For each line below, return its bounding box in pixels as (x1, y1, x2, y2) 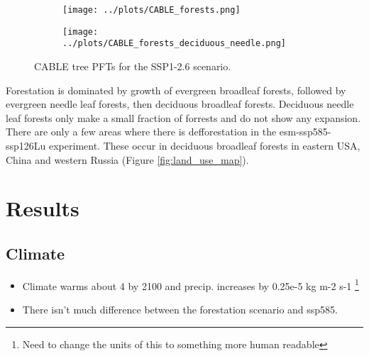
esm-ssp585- (279, 124, 331, 139)
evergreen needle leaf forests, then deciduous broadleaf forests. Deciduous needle (6, 96, 354, 111)
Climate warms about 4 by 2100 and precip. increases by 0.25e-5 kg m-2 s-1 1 (22, 276, 359, 293)
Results (6, 194, 79, 223)
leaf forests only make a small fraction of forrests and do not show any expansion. (6, 110, 361, 125)
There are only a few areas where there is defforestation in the (6, 124, 277, 139)
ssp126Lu (6, 138, 46, 152)
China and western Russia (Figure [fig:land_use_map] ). (6, 152, 249, 167)
